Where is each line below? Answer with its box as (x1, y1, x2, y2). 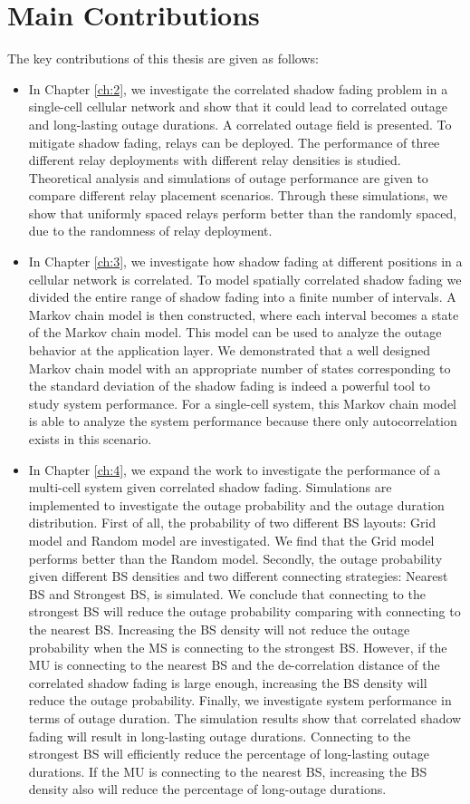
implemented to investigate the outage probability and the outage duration (28, 495, 445, 514)
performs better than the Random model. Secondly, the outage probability (28, 548, 443, 567)
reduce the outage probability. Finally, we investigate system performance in (28, 691, 452, 710)
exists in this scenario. (28, 430, 152, 448)
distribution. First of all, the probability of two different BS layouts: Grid (28, 513, 436, 532)
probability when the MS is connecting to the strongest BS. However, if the (28, 637, 447, 656)
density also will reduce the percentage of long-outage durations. (28, 780, 387, 799)
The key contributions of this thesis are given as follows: (7, 49, 319, 68)
